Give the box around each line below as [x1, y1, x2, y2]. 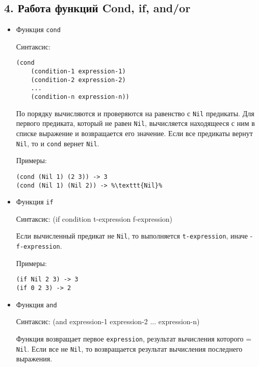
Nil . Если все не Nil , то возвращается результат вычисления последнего [16, 343, 243, 354]
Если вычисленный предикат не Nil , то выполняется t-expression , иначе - [16, 230, 253, 241]
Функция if [16, 196, 54, 207]
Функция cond [16, 24, 61, 35]
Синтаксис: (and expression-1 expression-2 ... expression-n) [16, 316, 200, 327]
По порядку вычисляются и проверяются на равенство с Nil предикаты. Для [16, 108, 254, 118]
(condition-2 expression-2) [31, 76, 126, 84]
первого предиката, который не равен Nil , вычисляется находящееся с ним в [16, 118, 255, 128]
